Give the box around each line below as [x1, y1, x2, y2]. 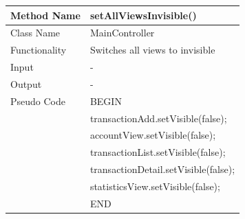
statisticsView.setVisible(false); [89, 178, 220, 193]
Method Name [10, 8, 81, 22]
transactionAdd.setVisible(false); [89, 111, 227, 125]
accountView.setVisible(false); [89, 128, 216, 142]
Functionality [10, 43, 67, 57]
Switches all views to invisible [89, 43, 215, 57]
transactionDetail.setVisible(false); [89, 162, 235, 176]
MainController [89, 25, 155, 40]
